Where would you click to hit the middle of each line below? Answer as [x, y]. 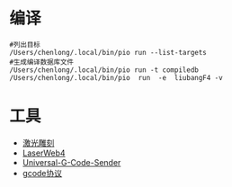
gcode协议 [42, 173]
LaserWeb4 [44, 153]
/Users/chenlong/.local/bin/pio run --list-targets [108, 52]
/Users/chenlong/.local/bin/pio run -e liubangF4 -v [116, 77]
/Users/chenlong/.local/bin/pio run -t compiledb [104, 70]
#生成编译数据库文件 [42, 62]
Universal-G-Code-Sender [71, 162]
